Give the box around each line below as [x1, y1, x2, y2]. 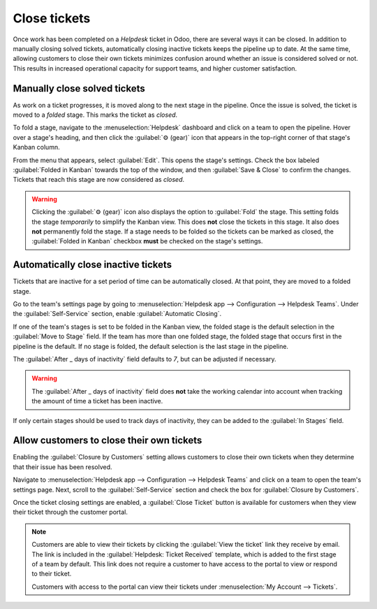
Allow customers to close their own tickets [13, 434, 202, 447]
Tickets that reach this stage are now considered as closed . [13, 175, 185, 184]
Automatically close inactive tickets [13, 259, 172, 271]
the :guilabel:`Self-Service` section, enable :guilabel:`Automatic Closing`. [13, 310, 222, 318]
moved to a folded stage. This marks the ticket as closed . [13, 110, 178, 119]
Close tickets [13, 10, 91, 26]
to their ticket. [31, 570, 72, 578]
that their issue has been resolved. [13, 462, 112, 471]
